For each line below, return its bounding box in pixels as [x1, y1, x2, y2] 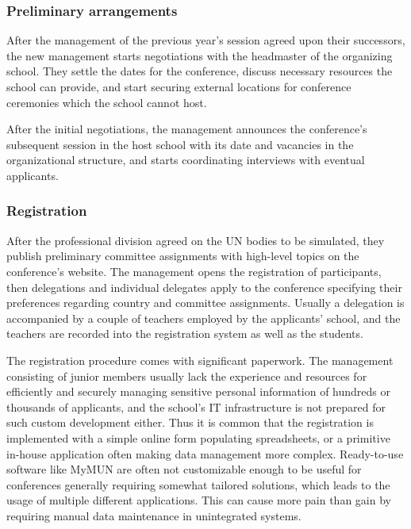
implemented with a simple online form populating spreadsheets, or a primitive [6, 429, 390, 446]
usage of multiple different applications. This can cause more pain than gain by [6, 492, 391, 508]
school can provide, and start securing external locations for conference [6, 79, 351, 94]
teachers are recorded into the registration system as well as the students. [6, 325, 363, 342]
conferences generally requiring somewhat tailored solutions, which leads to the [6, 476, 390, 493]
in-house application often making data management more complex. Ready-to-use [6, 445, 404, 462]
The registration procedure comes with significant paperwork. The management [6, 351, 394, 368]
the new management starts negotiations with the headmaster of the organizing [6, 47, 393, 63]
